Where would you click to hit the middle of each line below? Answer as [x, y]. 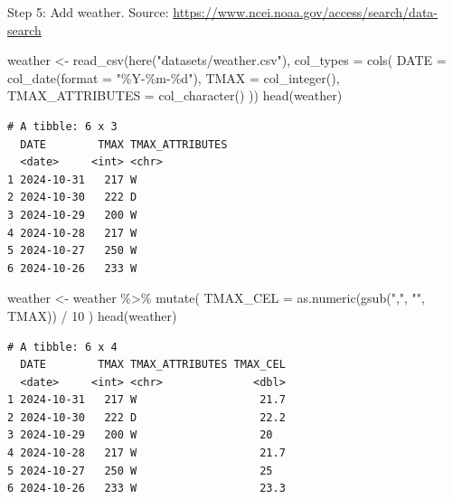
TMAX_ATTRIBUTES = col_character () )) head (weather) [175, 95]
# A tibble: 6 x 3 [62, 126]
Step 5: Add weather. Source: [88, 12]
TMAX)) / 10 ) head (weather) [92, 315]
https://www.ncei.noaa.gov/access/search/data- [306, 12]
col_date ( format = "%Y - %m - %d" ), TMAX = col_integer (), [174, 77]
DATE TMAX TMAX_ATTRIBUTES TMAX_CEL [153, 365]
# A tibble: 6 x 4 [62, 347]
